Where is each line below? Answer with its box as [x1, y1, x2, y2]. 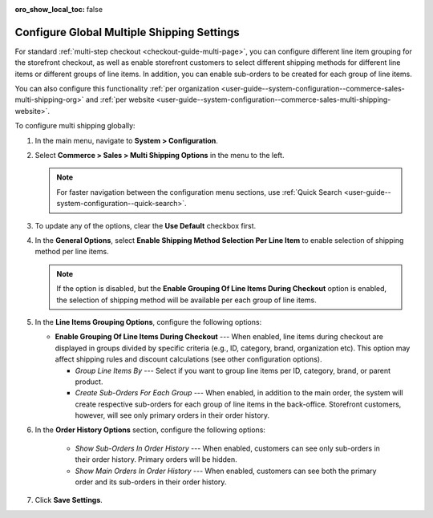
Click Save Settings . [34, 496, 103, 505]
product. [75, 377, 103, 386]
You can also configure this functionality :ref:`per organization [14, 84, 220, 94]
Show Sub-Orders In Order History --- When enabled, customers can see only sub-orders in [75, 443, 381, 453]
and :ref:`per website [85, 95, 156, 104]
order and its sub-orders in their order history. [75, 477, 227, 487]
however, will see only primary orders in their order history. [75, 411, 270, 420]
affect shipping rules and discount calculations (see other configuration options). [55, 354, 322, 364]
